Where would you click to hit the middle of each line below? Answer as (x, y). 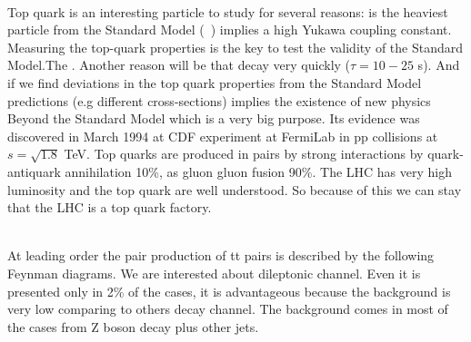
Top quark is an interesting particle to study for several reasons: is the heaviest (228, 11)
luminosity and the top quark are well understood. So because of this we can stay (235, 189)
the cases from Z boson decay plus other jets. (133, 326)
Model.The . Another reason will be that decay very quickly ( (179, 65)
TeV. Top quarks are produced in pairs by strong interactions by (244, 154)
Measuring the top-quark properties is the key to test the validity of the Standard (235, 47)
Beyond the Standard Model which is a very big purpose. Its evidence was (214, 118)
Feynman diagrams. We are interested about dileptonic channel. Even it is (214, 273)
